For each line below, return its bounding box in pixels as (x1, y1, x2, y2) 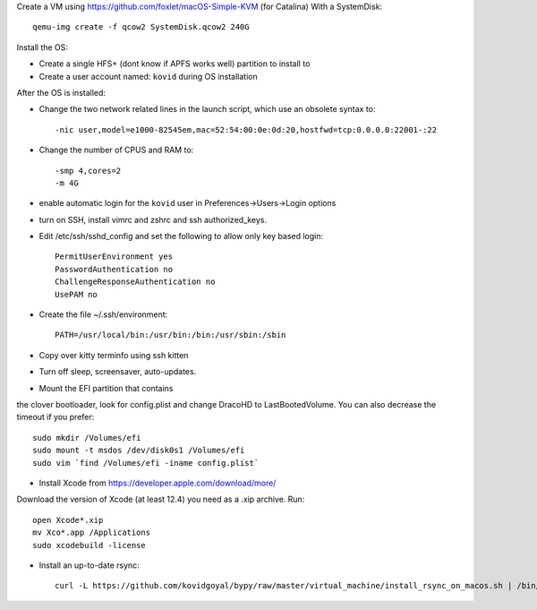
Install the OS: (16, 41, 69, 53)
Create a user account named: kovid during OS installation (38, 71, 259, 82)
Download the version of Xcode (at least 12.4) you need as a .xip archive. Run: (16, 494, 305, 505)
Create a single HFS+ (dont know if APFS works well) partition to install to (38, 58, 311, 69)
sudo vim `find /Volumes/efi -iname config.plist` (32, 458, 260, 468)
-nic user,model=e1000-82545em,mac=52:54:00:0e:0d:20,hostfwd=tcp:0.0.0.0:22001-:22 (55, 125, 438, 134)
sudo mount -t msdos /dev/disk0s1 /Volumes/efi (32, 445, 245, 456)
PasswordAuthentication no (55, 264, 174, 274)
